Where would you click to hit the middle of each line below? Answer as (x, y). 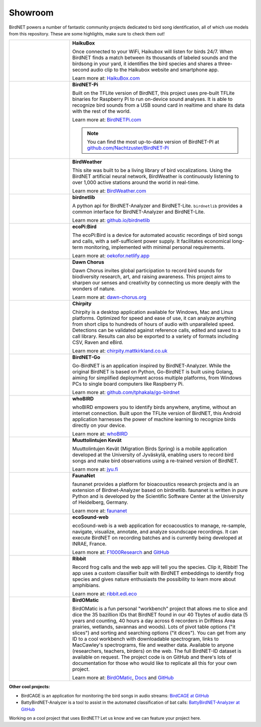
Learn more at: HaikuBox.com (106, 79)
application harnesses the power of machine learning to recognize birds (154, 419)
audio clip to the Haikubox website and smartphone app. (155, 70)
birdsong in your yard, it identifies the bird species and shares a (145, 64)
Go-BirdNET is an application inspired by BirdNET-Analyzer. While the (151, 366)
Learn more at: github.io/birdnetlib (111, 221)
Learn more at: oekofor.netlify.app (111, 256)
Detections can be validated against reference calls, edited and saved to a (157, 331)
